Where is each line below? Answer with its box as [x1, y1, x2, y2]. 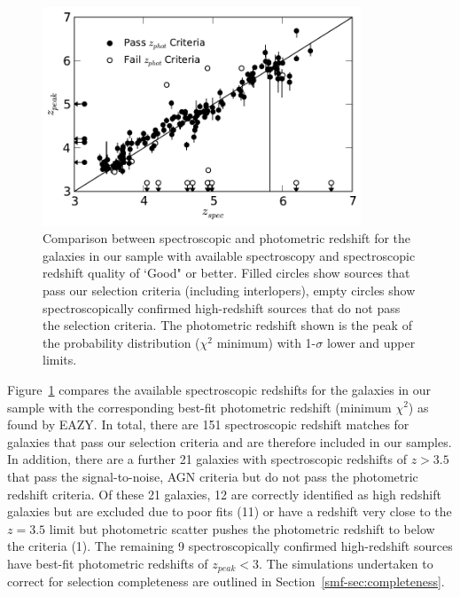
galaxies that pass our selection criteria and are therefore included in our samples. [7, 432, 452, 451]
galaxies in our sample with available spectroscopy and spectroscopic [43, 246, 416, 264]
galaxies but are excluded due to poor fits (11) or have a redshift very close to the [7, 502, 452, 521]
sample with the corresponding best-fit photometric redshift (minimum [7, 397, 392, 416]
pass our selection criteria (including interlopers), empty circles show [43, 281, 416, 299]
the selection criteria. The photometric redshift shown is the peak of [43, 316, 412, 334]
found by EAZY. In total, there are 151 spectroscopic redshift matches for [7, 415, 409, 434]
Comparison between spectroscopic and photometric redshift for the [43, 229, 411, 247]
